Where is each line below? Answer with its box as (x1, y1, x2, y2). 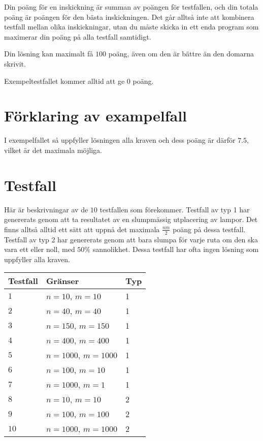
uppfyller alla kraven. (4, 254, 71, 264)
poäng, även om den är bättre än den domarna (108, 48, 254, 59)
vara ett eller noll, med (4, 244, 75, 255)
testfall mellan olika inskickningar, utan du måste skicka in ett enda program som (4, 21, 259, 32)
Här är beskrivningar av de (4, 204, 88, 214)
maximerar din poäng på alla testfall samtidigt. (4, 31, 151, 42)
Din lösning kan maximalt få (4, 48, 93, 59)
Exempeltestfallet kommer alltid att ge (4, 75, 125, 86)
